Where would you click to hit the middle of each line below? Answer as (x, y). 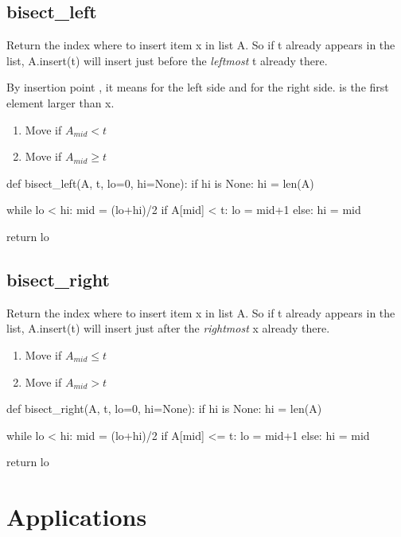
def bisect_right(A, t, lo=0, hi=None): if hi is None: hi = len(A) (164, 409)
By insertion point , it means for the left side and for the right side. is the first (198, 87)
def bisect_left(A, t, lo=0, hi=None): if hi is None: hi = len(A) (160, 183)
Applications (77, 517)
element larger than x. (60, 102)
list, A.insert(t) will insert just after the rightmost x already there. (168, 328)
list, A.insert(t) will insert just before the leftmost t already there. (167, 60)
